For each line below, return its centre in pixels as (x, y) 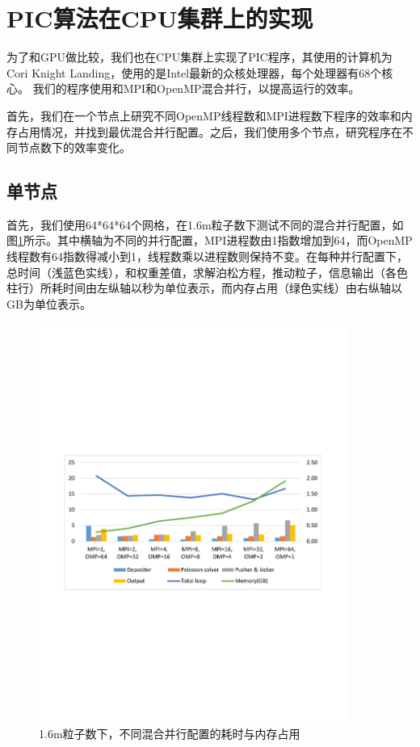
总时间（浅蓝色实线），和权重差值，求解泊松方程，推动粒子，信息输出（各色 (207, 272)
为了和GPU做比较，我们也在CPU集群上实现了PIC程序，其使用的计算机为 (199, 57)
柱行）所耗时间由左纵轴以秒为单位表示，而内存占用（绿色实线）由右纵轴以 (204, 288)
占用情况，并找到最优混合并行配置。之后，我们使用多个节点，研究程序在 (210, 131)
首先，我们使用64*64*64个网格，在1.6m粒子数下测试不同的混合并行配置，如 (205, 224)
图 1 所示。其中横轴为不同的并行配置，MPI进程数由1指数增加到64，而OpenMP (210, 240)
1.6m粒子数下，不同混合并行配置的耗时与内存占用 (170, 734)
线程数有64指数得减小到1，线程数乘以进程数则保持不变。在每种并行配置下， (207, 256)
